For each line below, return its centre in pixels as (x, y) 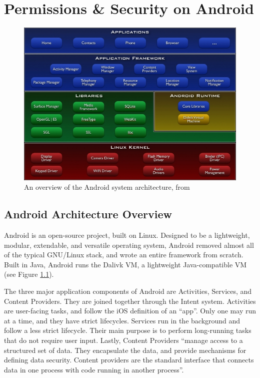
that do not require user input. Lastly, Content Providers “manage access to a (123, 340)
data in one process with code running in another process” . (94, 369)
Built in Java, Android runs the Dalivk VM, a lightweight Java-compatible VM (125, 264)
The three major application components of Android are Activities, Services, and (128, 291)
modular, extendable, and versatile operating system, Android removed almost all (129, 245)
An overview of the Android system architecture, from (107, 187)
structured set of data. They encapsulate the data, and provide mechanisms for (125, 350)
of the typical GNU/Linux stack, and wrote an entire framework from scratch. (124, 255)
